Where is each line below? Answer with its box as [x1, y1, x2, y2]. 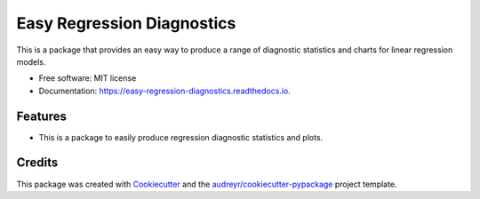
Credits [16, 155, 59, 171]
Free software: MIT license [38, 73, 137, 84]
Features [16, 108, 67, 123]
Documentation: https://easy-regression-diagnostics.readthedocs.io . [38, 85, 291, 96]
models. [16, 56, 46, 67]
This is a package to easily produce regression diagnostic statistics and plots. [38, 131, 324, 142]
